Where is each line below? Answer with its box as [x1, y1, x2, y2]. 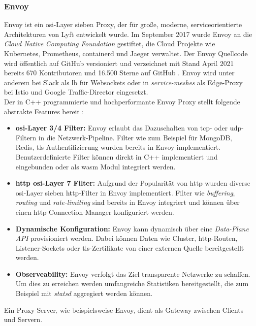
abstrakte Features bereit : [4, 106, 84, 116]
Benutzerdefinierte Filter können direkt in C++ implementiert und [15, 151, 218, 162]
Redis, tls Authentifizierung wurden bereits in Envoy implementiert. [15, 142, 221, 152]
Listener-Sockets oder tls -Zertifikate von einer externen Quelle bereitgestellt [15, 242, 244, 253]
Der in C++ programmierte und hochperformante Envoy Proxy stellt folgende [4, 96, 240, 106]
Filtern [15, 132, 36, 142]
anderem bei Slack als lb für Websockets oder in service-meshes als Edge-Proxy [4, 77, 243, 87]
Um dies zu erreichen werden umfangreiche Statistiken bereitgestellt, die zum [15, 278, 249, 289]
